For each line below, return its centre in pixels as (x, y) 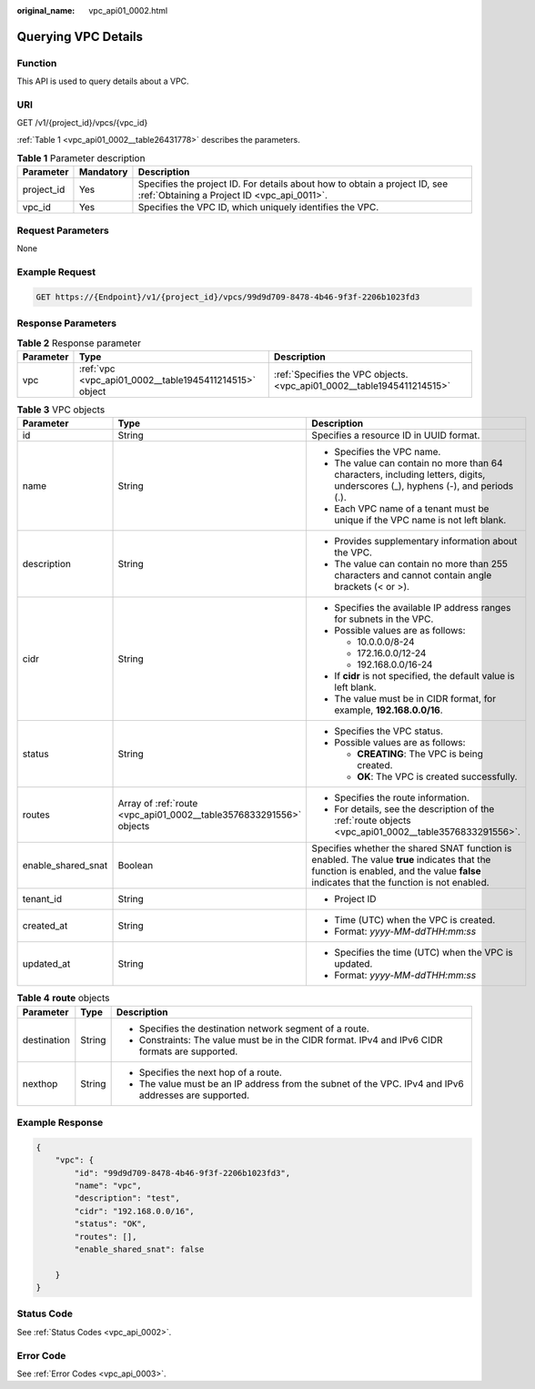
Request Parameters (63, 230)
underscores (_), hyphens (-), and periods (424, 486)
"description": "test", (127, 1198)
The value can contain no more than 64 (419, 463)
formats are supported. (188, 1051)
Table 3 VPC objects (61, 410)
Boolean (136, 866)
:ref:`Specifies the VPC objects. (341, 374)
